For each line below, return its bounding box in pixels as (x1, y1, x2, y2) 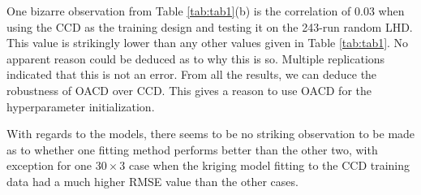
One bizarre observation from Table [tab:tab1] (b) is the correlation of (6, 2, 351, 19)
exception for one (6, 157, 92, 174)
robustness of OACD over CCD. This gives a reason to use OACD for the (6, 81, 372, 98)
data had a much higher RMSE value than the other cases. (6, 172, 299, 189)
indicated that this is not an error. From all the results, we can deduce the (6, 66, 377, 83)
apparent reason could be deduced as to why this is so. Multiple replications (6, 50, 385, 67)
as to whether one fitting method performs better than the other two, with (6, 141, 378, 158)
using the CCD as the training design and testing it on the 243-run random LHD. (6, 18, 413, 35)
